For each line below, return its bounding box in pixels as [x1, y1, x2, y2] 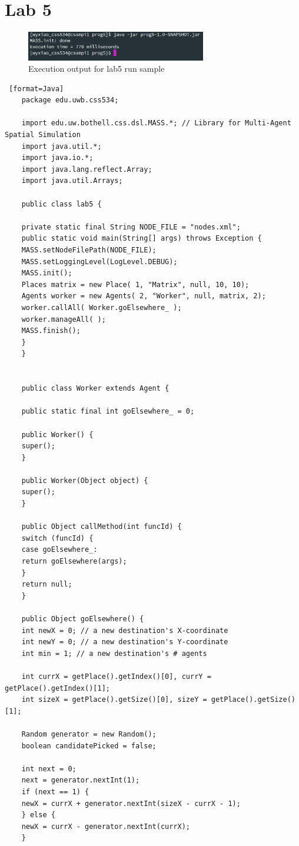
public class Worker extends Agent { [21, 384, 170, 393]
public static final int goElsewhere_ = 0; [21, 407, 195, 416]
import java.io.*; [21, 154, 94, 162]
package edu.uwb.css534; [21, 96, 119, 105]
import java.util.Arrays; [21, 176, 123, 185]
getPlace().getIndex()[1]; [5, 684, 110, 692]
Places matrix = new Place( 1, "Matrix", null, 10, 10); [21, 280, 250, 289]
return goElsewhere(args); [21, 557, 127, 566]
